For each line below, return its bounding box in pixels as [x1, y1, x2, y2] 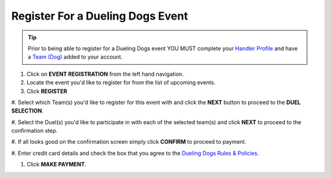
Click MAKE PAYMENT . [26, 161, 87, 168]
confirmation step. [11, 127, 58, 135]
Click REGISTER [26, 87, 67, 95]
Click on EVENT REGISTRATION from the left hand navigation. [26, 70, 184, 78]
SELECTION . [11, 107, 44, 114]
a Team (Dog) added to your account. [28, 53, 123, 61]
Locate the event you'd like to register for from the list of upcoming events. [26, 79, 216, 86]
